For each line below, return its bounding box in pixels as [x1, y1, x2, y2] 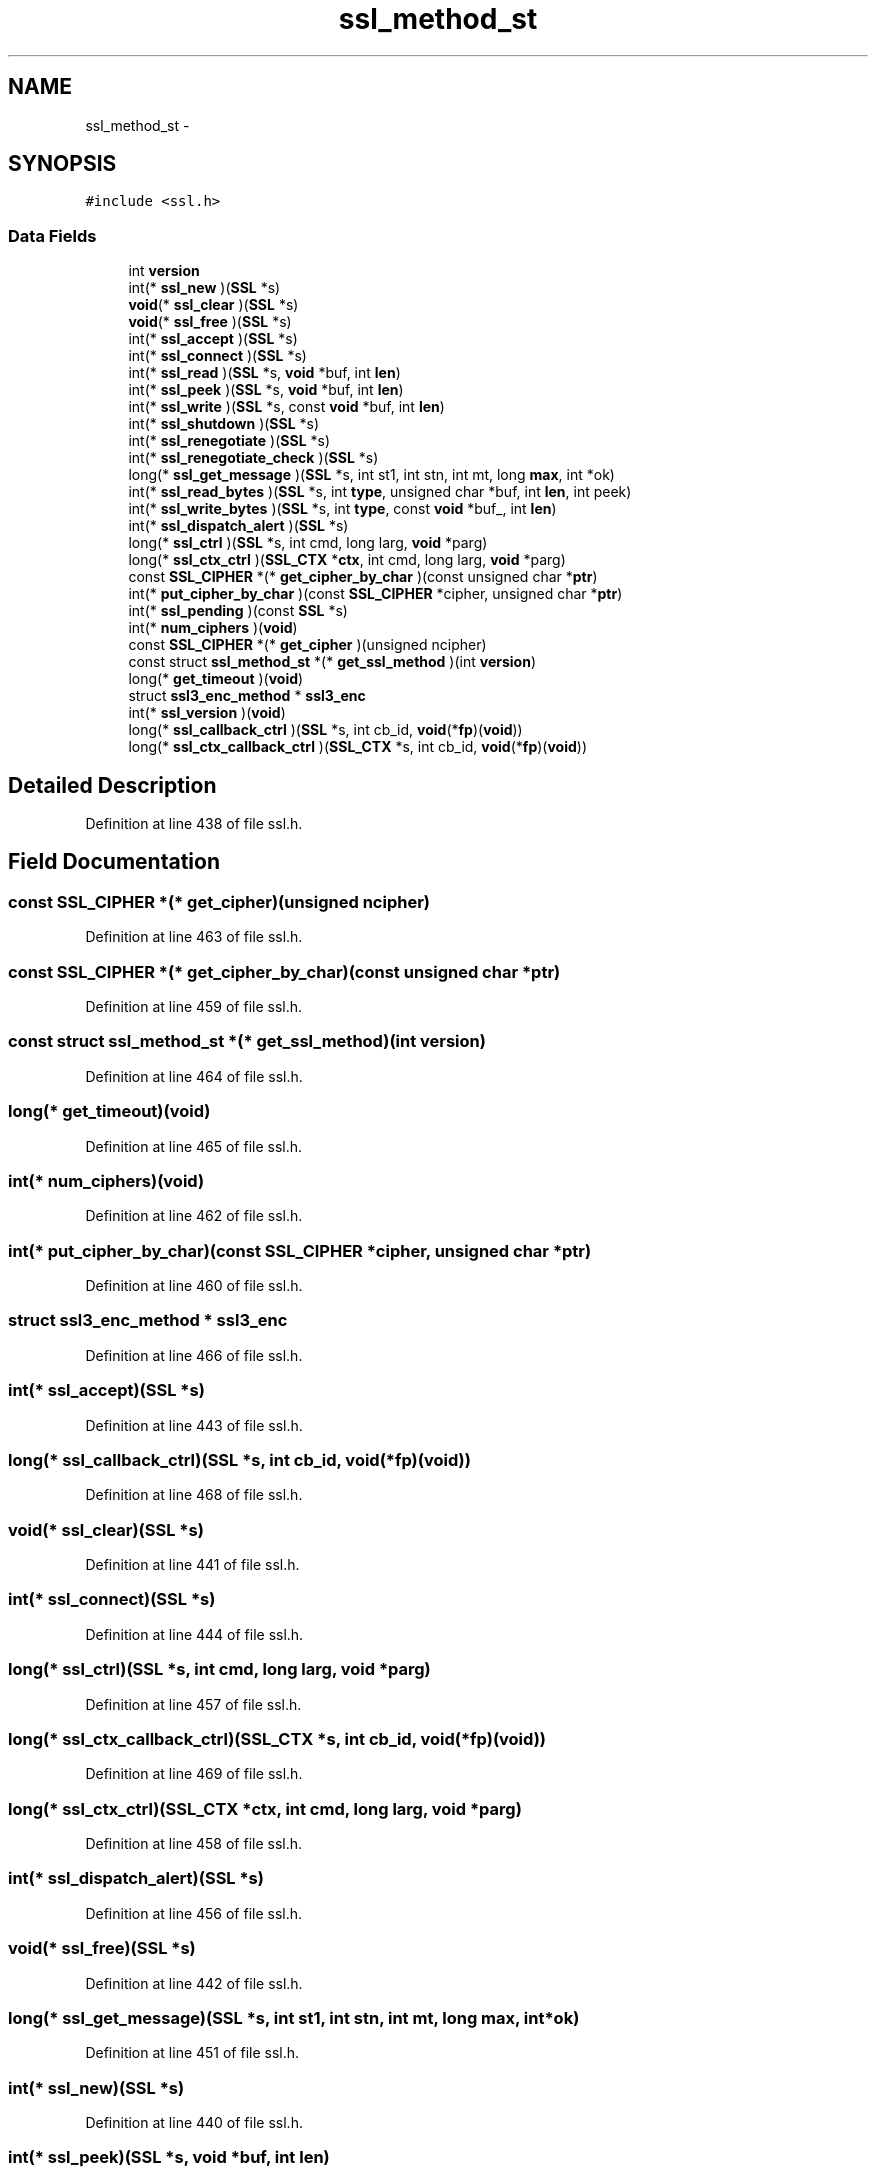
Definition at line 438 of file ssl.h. [85, 815, 303, 833]
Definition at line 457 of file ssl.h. [85, 1695, 302, 1713]
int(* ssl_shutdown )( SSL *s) [128, 415, 320, 433]
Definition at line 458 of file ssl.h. [85, 1835, 303, 1852]
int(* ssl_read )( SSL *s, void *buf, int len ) [128, 364, 401, 382]
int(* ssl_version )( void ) [128, 704, 286, 722]
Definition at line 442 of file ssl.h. [85, 1974, 303, 1992]
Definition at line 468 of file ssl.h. [85, 1486, 303, 1504]
